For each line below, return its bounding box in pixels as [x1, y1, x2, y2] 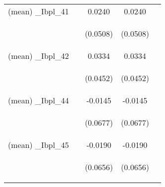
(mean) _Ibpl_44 [8, 94, 69, 106]
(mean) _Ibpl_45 [8, 139, 69, 150]
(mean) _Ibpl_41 [8, 5, 69, 17]
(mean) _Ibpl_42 [8, 50, 69, 61]
